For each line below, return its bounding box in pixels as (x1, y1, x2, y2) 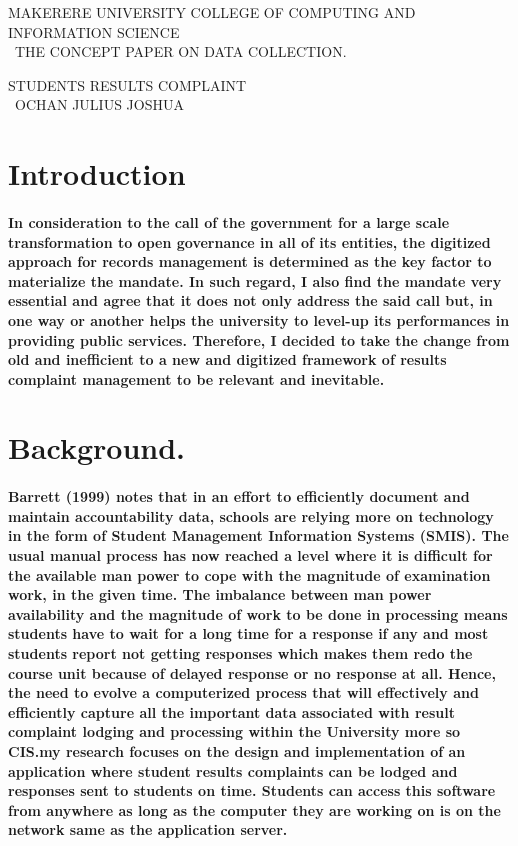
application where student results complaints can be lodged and (8, 760, 458, 781)
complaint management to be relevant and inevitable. (8, 368, 385, 389)
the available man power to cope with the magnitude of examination (8, 564, 491, 585)
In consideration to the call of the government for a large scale (8, 211, 450, 232)
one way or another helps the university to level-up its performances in (8, 309, 510, 330)
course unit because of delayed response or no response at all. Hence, (8, 662, 496, 683)
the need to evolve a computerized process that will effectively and (8, 682, 479, 703)
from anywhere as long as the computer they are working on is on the (8, 799, 501, 820)
